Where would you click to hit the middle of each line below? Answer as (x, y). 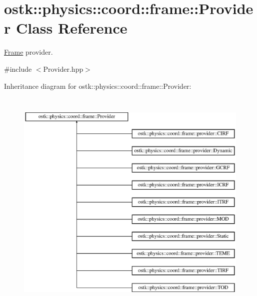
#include (18, 68)
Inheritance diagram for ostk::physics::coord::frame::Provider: (98, 86)
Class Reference (71, 28)
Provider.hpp (63, 68)
